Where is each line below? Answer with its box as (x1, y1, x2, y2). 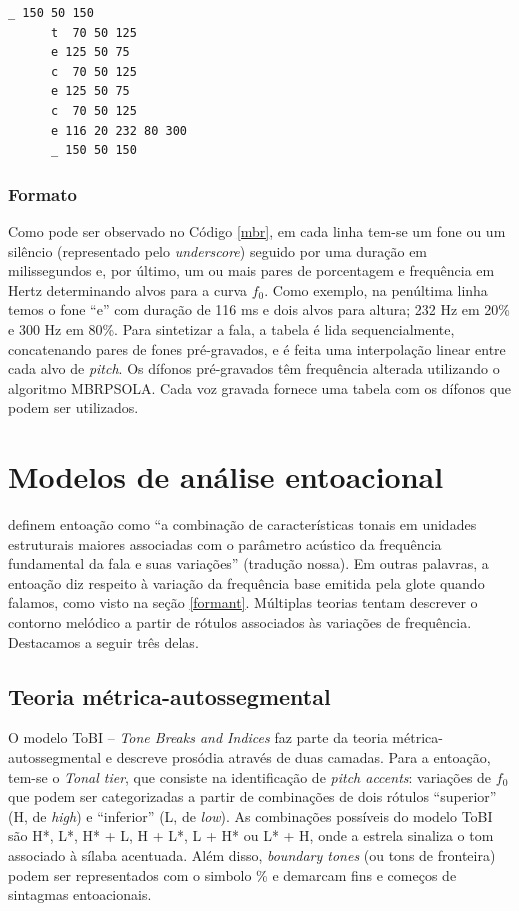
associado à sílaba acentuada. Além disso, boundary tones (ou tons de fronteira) (8, 844, 496, 865)
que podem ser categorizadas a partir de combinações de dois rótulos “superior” (8, 786, 497, 807)
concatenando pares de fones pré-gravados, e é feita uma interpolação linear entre (8, 338, 506, 359)
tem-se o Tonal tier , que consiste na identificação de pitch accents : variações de (8, 766, 492, 787)
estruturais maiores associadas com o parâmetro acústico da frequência (8, 533, 442, 554)
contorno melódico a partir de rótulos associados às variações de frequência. (8, 612, 472, 632)
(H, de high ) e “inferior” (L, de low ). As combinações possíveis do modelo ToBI (8, 805, 493, 826)
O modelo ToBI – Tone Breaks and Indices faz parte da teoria (8, 727, 388, 748)
